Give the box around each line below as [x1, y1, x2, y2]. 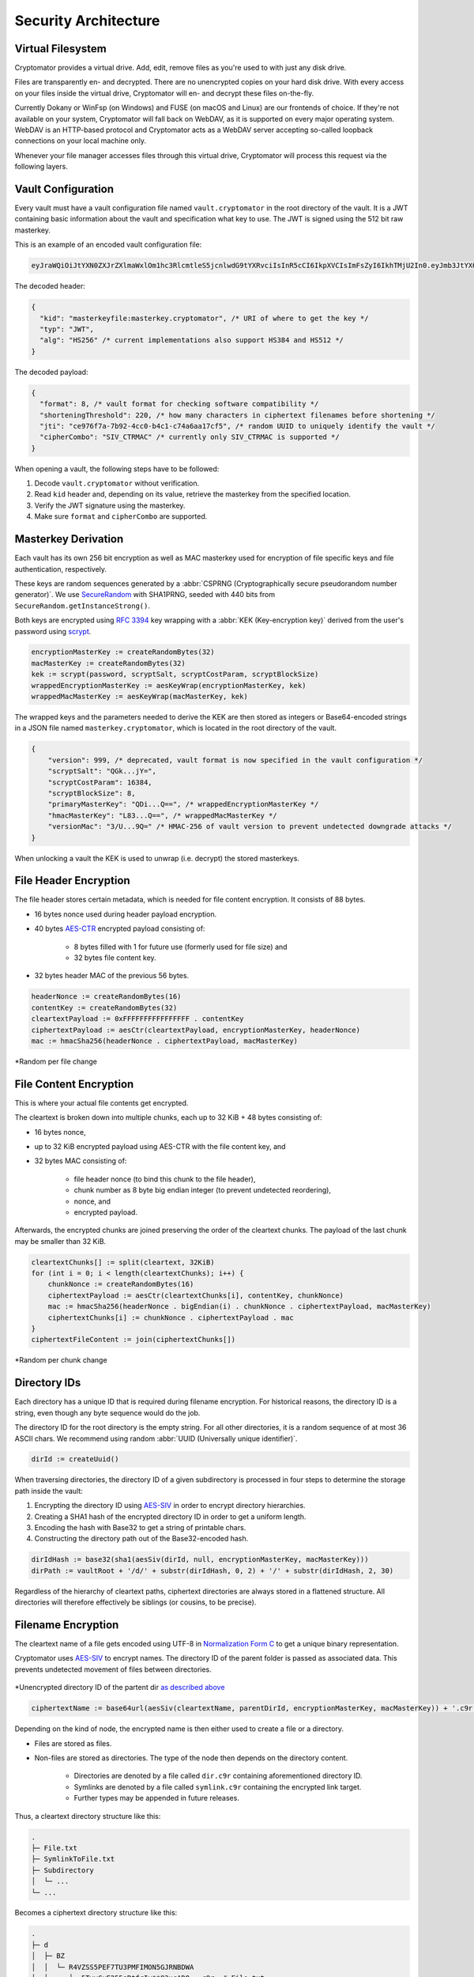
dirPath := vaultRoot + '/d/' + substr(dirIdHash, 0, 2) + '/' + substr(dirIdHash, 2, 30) [31, 1566, 394, 1575]
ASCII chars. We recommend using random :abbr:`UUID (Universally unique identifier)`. [14, 1434, 298, 1443]
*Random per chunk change [14, 1355, 107, 1365]
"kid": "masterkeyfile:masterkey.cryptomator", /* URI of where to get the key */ [39, 313, 369, 323]
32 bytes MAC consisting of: [34, 1156, 127, 1166]
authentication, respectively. [14, 564, 107, 573]
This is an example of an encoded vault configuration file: [14, 240, 202, 249]
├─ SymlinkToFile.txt [31, 1854, 115, 1864]
